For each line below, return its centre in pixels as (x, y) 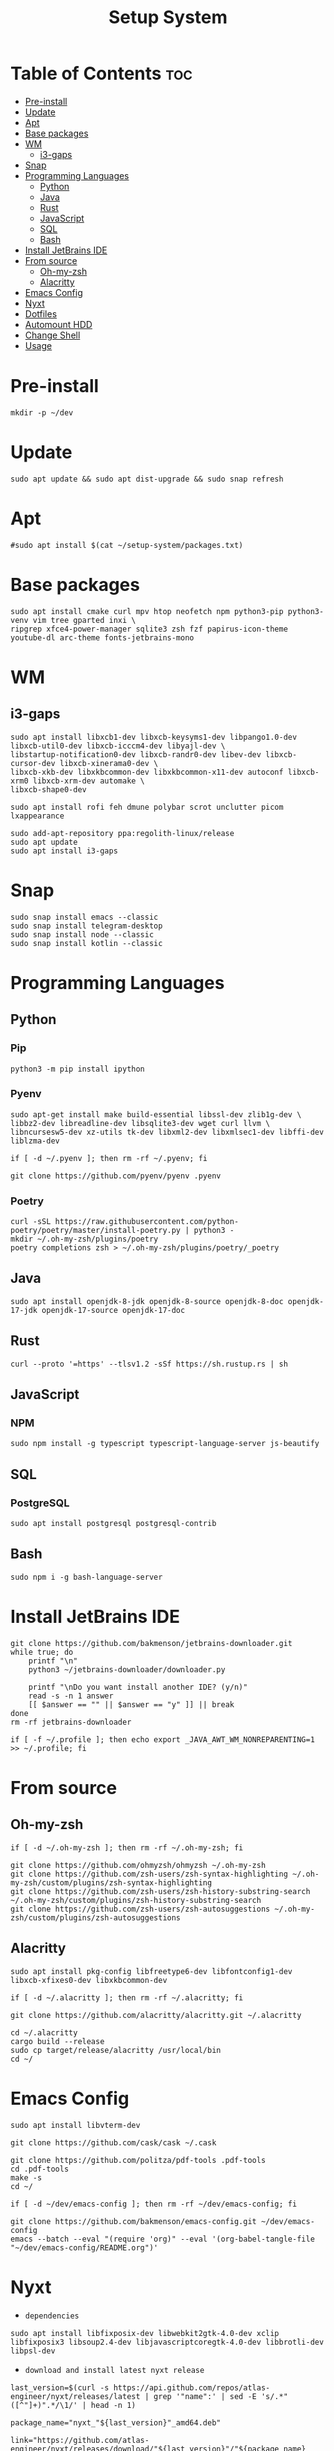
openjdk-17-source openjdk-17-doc (113, 1310)
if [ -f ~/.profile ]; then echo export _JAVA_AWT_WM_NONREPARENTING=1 (162, 1739)
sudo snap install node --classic (82, 934)
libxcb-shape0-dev (48, 789)
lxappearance (37, 816)
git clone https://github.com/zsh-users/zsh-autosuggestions (140, 1909)
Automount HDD (58, 324)
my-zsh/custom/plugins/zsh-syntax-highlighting (111, 1882)
